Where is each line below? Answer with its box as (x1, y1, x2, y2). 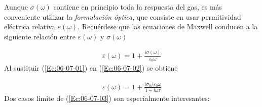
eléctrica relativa (4, 21, 55, 32)
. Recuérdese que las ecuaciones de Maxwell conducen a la (78, 21, 258, 32)
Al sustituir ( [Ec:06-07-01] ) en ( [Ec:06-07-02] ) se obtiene (4, 63, 178, 73)
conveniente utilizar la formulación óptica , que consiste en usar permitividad (4, 11, 241, 22)
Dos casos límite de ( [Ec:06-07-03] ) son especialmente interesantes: (4, 93, 210, 103)
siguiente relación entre (4, 31, 76, 41)
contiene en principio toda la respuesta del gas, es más (53, 2, 222, 12)
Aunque (4, 2, 28, 12)
